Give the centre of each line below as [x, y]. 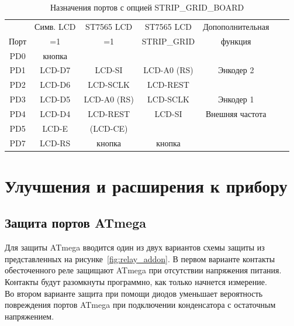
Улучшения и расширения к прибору [146, 185]
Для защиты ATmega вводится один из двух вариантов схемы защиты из [135, 247]
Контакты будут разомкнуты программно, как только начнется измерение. [136, 282]
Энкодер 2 [236, 70]
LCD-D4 [55, 113]
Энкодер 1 [236, 99]
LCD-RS [55, 143]
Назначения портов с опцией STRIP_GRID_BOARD [147, 7]
